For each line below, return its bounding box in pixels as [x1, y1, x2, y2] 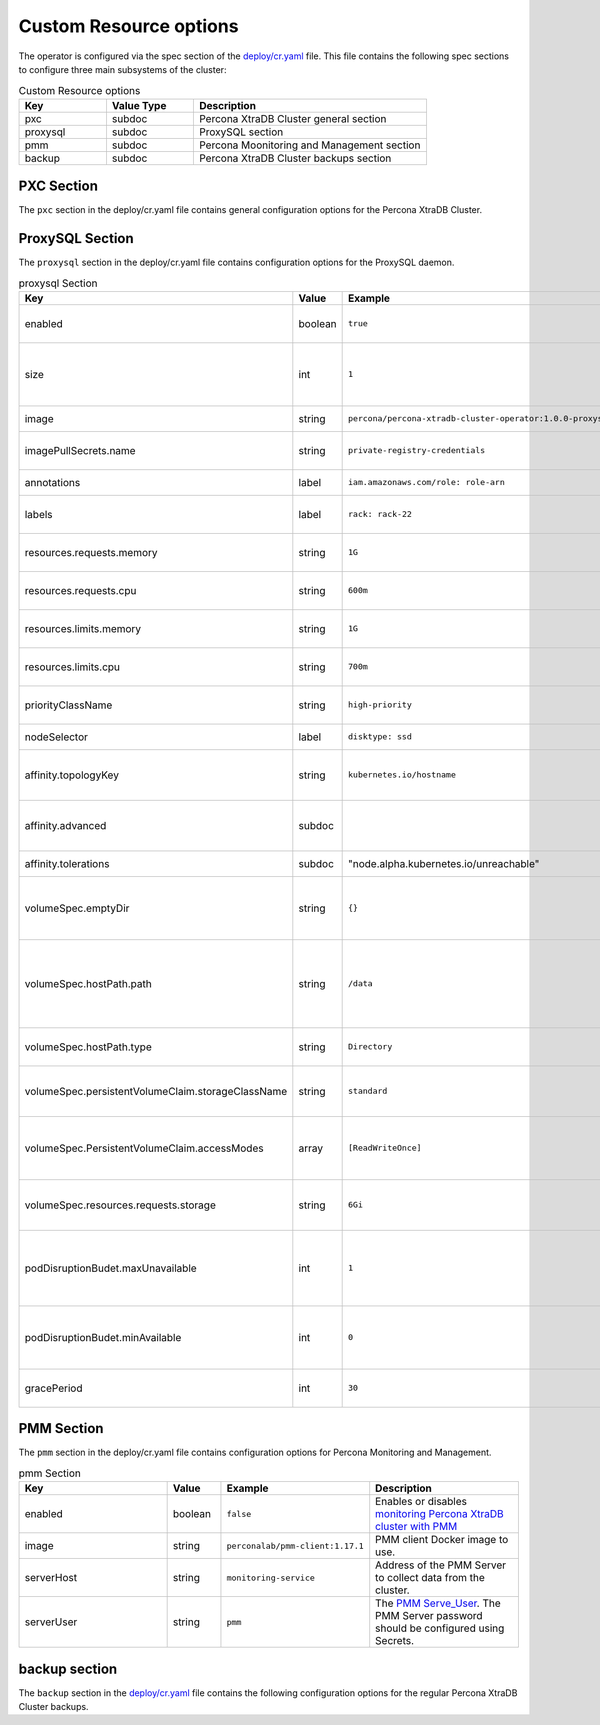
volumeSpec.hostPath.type [24, 1040, 152, 1054]
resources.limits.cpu [24, 660, 120, 674]
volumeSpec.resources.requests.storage [24, 1198, 217, 1212]
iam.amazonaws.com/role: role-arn [348, 477, 505, 488]
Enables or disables [375, 1495, 468, 1509]
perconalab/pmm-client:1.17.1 [226, 1540, 364, 1551]
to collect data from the [375, 1571, 485, 1585]
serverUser [24, 1615, 78, 1629]
